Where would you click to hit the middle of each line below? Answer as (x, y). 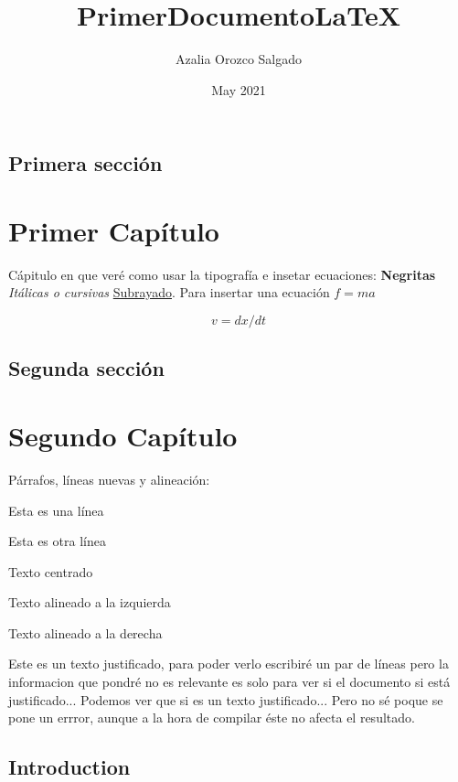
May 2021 (239, 89)
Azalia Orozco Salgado (239, 59)
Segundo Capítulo (123, 435)
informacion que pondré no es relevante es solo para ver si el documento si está (229, 682)
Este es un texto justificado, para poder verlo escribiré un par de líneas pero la (229, 664)
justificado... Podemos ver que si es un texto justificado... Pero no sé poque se (226, 699)
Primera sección (85, 163)
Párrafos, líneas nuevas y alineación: (109, 479)
